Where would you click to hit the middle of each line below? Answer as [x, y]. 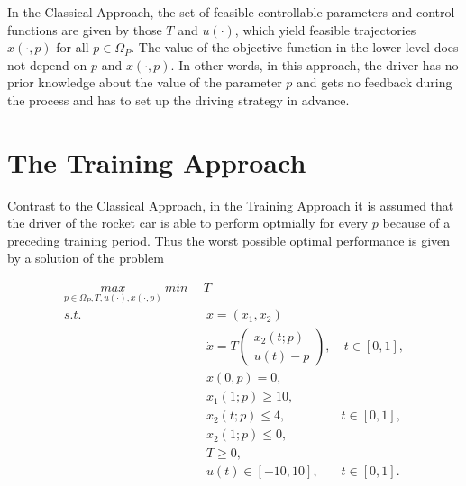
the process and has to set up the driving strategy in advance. [178, 99]
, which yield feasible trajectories [325, 29]
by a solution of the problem [86, 258]
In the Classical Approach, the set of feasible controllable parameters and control [231, 12]
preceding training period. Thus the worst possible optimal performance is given [229, 240]
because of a [416, 223]
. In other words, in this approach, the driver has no [315, 64]
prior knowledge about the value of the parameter [145, 82]
